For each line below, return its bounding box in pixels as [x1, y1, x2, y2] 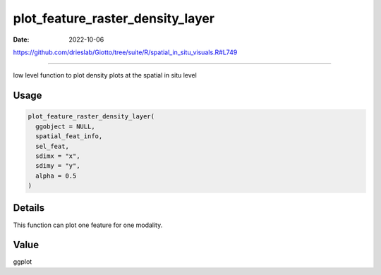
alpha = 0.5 [35, 171, 77, 180]
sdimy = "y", [35, 162, 80, 170]
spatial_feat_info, [35, 133, 103, 140]
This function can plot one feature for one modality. [13, 221, 163, 229]
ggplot [13, 257, 32, 266]
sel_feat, [35, 142, 70, 150]
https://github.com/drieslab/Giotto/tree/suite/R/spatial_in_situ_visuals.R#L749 [13, 48, 238, 56]
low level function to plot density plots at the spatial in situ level [13, 71, 197, 80]
